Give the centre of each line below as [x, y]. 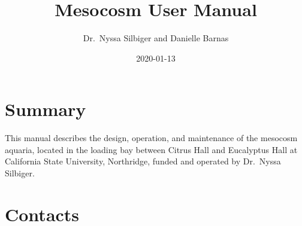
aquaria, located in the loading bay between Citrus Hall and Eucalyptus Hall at [151, 149]
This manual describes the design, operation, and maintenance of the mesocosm [151, 138]
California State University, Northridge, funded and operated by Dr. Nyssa [143, 161]
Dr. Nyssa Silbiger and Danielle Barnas [156, 38]
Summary [46, 109]
